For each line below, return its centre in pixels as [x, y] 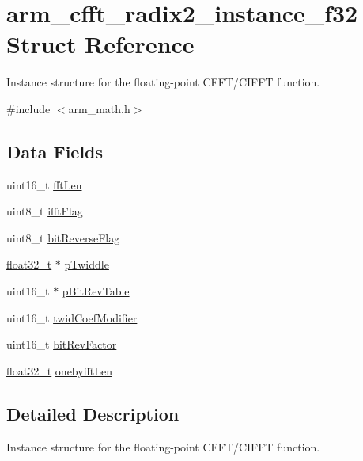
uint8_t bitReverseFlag [63, 237]
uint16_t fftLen [44, 184]
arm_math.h [99, 108]
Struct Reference [100, 44]
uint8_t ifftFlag [45, 211]
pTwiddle [87, 264]
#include [28, 108]
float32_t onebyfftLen [60, 370]
